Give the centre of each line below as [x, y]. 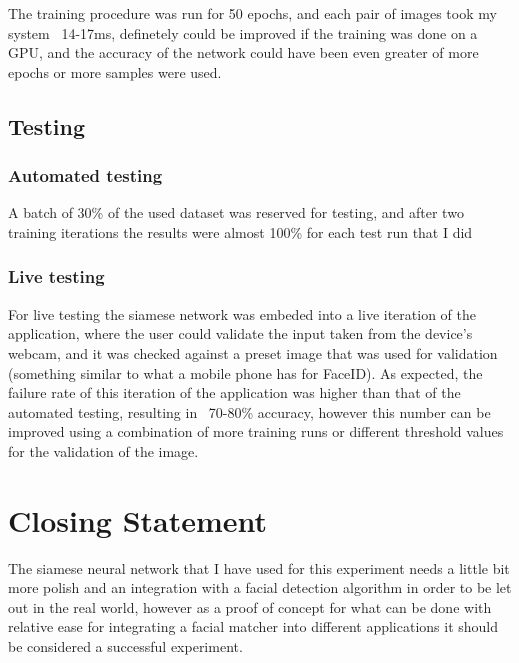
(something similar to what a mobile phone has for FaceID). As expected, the [245, 372]
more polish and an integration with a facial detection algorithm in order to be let [260, 587]
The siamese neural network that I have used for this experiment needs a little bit [259, 567]
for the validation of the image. [103, 450]
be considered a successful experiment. [125, 646]
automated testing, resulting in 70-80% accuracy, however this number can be [249, 411]
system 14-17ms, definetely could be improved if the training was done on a [243, 32]
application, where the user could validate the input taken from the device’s [240, 333]
